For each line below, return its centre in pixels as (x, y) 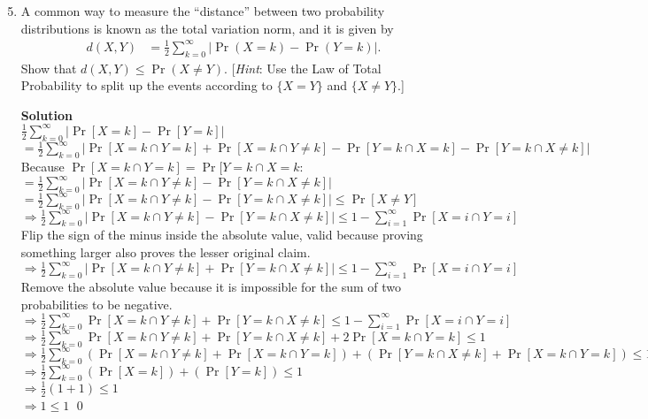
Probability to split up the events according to (147, 85)
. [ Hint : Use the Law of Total (303, 68)
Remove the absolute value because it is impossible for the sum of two (211, 286)
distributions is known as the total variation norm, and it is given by (207, 28)
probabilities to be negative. (96, 304)
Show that (49, 68)
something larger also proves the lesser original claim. (166, 252)
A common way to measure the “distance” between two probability (203, 11)
